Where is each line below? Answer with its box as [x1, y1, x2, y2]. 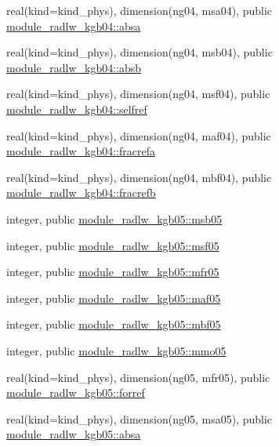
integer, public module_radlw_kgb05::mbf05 [6, 316, 221, 333]
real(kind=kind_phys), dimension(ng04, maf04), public [6, 127, 271, 144]
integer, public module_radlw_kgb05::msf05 [6, 237, 219, 253]
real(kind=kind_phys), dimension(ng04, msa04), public [6, 2, 273, 18]
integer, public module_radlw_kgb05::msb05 [6, 210, 223, 227]
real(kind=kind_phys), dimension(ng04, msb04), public [6, 44, 273, 60]
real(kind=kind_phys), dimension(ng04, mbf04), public [6, 169, 272, 185]
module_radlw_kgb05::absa [6, 426, 141, 442]
